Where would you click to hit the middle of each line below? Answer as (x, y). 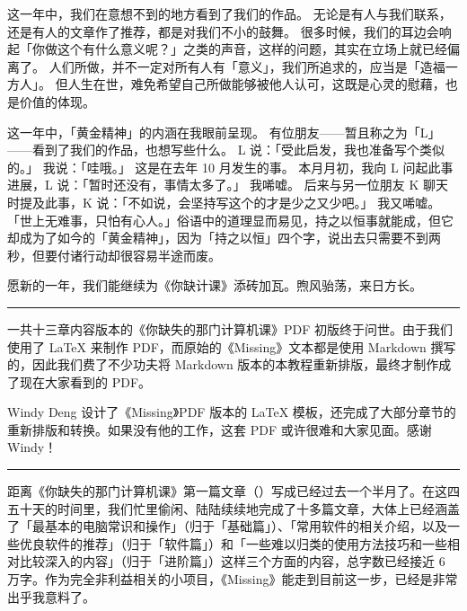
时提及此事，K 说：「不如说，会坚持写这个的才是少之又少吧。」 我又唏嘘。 (224, 202)
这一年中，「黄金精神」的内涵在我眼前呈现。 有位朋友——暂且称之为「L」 (224, 132)
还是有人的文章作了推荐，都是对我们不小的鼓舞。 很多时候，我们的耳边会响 (229, 31)
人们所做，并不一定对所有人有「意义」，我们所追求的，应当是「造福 (247, 66)
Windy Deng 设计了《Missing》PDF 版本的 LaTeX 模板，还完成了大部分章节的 (232, 412)
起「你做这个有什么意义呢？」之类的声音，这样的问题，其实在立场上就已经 (227, 49)
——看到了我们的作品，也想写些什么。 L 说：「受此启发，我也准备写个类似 (226, 150)
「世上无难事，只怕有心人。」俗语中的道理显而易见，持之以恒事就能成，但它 (230, 220)
